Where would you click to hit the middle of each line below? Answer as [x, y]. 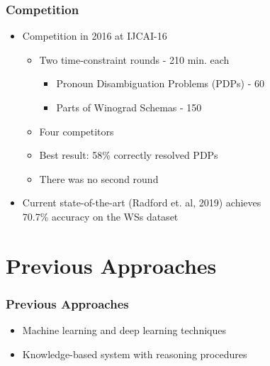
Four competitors [77, 131]
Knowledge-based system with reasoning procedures [135, 354]
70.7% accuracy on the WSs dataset [100, 216]
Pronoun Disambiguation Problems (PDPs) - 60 [160, 83]
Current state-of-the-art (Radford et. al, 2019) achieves [142, 203]
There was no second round [99, 178]
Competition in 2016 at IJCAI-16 [95, 36]
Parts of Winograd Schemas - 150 [129, 107]
